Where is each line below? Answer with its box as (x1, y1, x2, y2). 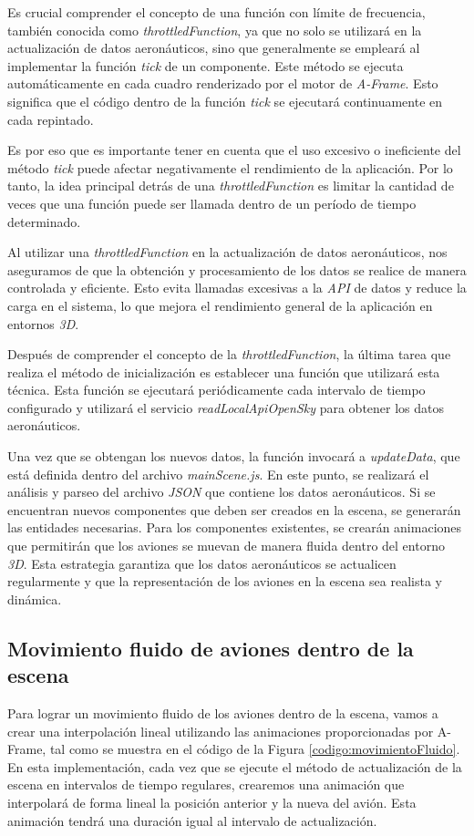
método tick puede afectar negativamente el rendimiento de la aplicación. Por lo (7, 158, 453, 177)
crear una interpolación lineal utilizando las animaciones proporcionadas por (7, 721, 434, 740)
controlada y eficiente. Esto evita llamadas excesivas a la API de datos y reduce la (7, 278, 467, 297)
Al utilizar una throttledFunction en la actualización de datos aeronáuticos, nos (7, 243, 448, 262)
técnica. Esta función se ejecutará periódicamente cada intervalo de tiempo (7, 380, 426, 399)
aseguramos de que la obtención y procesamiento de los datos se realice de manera (7, 260, 467, 279)
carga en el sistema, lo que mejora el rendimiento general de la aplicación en (7, 295, 433, 315)
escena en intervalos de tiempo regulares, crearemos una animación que (7, 775, 405, 794)
